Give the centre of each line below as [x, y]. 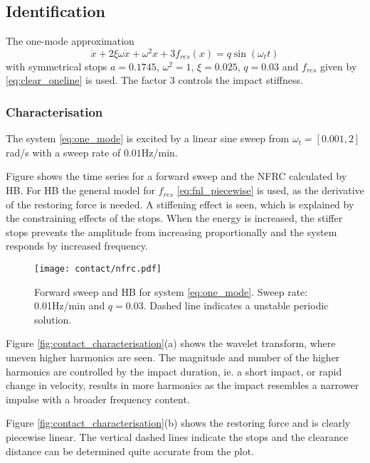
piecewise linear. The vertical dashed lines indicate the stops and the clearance [177, 437]
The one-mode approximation [70, 41]
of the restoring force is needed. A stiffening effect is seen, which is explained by [180, 204]
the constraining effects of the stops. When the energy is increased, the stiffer [174, 218]
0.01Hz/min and [70, 305]
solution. [53, 319]
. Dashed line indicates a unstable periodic [236, 305]
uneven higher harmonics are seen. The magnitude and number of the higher [173, 357]
